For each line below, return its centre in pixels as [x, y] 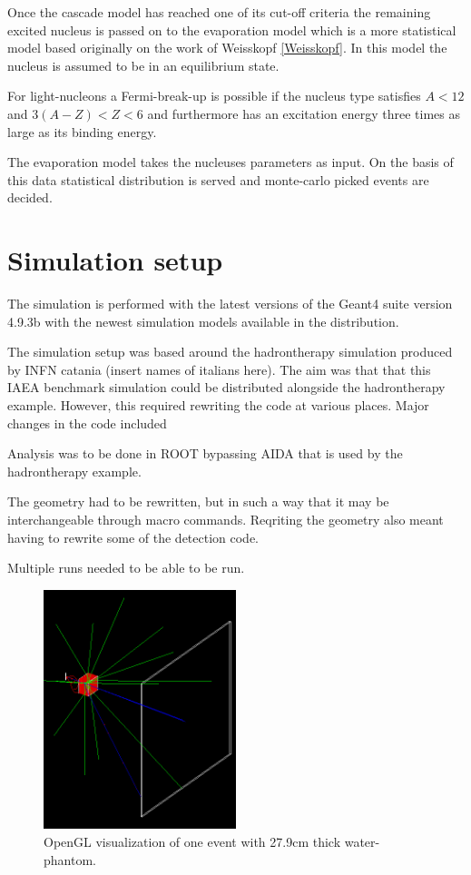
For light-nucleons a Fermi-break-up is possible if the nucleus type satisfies [214, 96]
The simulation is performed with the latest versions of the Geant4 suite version [230, 304]
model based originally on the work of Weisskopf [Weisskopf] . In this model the [227, 48]
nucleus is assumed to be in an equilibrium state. [143, 65]
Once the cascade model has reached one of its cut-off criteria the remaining [219, 12]
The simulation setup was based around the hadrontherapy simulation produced [230, 352]
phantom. [70, 859]
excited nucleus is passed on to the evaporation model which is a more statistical [232, 29]
